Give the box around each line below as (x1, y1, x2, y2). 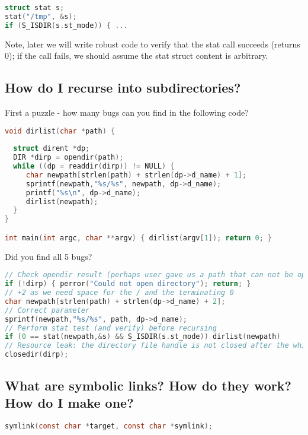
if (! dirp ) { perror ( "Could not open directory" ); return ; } (5, 280, 251, 288)
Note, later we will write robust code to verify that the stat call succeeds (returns (5, 37, 300, 50)
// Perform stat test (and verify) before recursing (5, 323, 217, 332)
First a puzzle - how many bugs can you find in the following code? (5, 106, 249, 119)
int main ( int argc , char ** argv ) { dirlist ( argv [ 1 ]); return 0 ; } (5, 233, 272, 242)
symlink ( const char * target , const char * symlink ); (5, 421, 213, 430)
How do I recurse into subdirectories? (5, 78, 241, 97)
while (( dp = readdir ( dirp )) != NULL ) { (13, 162, 175, 171)
